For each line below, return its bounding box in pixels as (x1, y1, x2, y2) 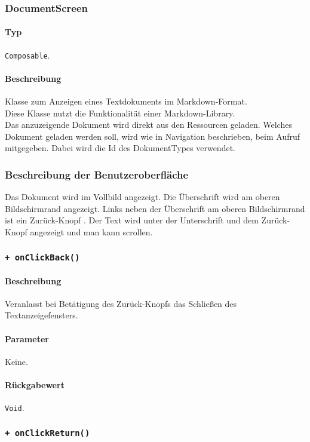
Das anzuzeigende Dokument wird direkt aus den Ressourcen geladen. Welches (5, 118, 292, 131)
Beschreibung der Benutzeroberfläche (5, 167, 189, 182)
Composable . (5, 48, 50, 61)
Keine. (5, 355, 28, 367)
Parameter (5, 332, 49, 345)
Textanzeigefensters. (5, 309, 78, 321)
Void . (5, 401, 24, 414)
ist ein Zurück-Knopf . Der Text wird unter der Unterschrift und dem (5, 214, 259, 226)
